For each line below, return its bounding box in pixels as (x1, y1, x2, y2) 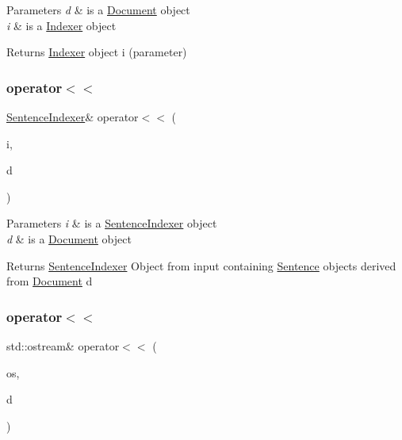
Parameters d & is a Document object (6, 2, 190, 17)
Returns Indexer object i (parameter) (6, 44, 187, 60)
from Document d (6, 273, 93, 289)
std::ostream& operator (6, 337, 120, 354)
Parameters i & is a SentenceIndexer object (6, 215, 217, 231)
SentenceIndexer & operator (6, 109, 139, 124)
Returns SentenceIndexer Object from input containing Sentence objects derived (6, 257, 396, 274)
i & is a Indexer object (6, 17, 117, 33)
